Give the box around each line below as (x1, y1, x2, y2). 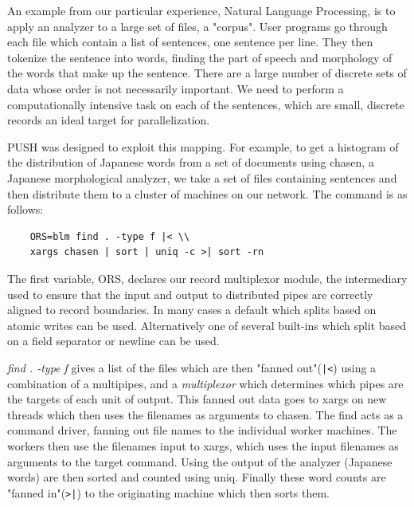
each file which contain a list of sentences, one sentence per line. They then (7, 33, 373, 50)
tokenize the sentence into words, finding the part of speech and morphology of (7, 49, 393, 65)
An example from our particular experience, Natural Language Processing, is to (7, 2, 396, 18)
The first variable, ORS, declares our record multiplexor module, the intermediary (7, 269, 408, 286)
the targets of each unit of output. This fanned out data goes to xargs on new (7, 391, 387, 407)
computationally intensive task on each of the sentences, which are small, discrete (7, 96, 404, 112)
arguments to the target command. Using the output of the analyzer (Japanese (7, 453, 393, 470)
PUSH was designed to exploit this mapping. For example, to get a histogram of (7, 138, 399, 155)
